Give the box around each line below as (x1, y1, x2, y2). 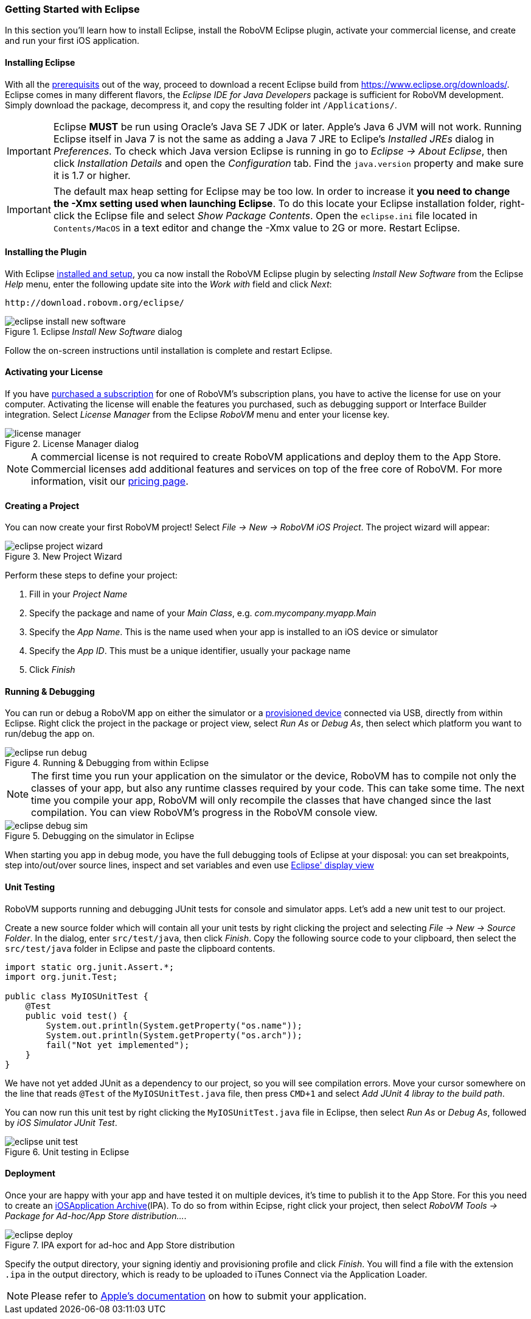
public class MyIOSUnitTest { (5, 991, 149, 1001)
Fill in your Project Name (29, 589, 128, 600)
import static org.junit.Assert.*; (5, 962, 175, 972)
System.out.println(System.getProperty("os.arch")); (46, 1030, 302, 1040)
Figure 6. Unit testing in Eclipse (5, 1146, 130, 1157)
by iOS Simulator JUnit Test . (5, 1117, 117, 1128)
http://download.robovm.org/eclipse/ (5, 297, 185, 308)
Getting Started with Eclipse (5, 3, 140, 15)
